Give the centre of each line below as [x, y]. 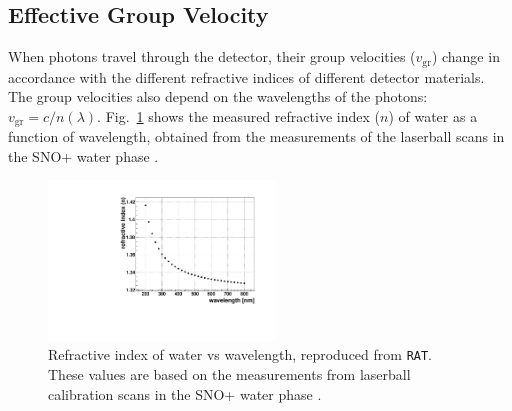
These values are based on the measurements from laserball [229, 373]
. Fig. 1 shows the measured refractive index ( [238, 115]
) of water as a [433, 115]
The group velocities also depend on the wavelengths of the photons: [218, 96]
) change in [465, 56]
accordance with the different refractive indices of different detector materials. [246, 76]
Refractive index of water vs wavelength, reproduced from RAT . [240, 354]
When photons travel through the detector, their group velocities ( [212, 56]
